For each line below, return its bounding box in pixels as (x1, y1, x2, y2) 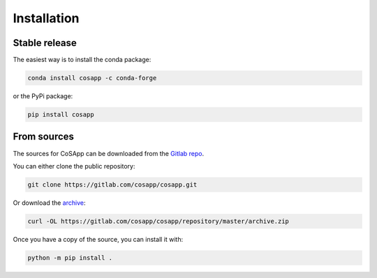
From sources (13, 131, 75, 143)
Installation (13, 10, 80, 26)
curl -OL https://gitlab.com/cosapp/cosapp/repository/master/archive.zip (27, 217, 290, 225)
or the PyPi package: (13, 92, 73, 100)
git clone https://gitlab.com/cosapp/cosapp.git (27, 180, 198, 188)
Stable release (13, 37, 77, 49)
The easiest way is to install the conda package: (13, 56, 151, 64)
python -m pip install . (27, 254, 113, 261)
